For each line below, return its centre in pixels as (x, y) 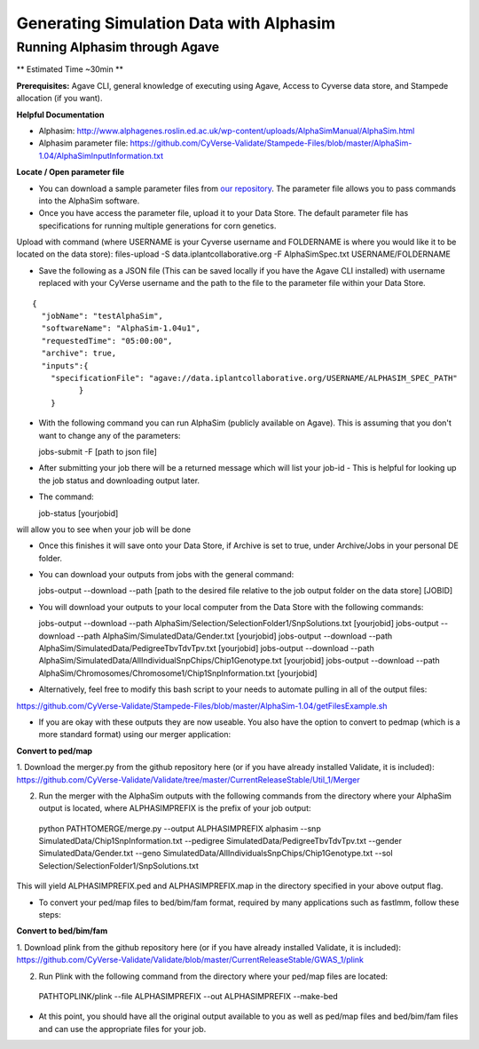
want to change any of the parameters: (110, 435)
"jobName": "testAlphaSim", (102, 316)
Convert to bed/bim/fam (62, 931)
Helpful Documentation (60, 115)
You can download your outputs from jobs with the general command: (166, 575)
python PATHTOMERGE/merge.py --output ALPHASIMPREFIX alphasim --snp (180, 828)
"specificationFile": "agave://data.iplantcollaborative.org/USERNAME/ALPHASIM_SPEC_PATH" (254, 378)
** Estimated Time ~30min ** (70, 69)
